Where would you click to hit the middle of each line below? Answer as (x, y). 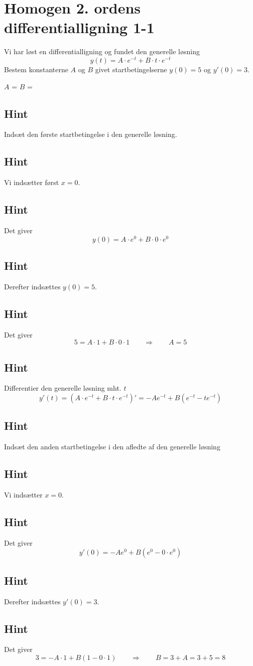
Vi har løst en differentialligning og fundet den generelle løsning (102, 51)
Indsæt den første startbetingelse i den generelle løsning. (91, 134)
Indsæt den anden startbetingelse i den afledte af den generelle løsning (112, 447)
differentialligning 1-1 (79, 27)
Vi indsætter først (32, 182)
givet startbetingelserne (131, 69)
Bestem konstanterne (36, 69)
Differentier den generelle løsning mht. (63, 388)
